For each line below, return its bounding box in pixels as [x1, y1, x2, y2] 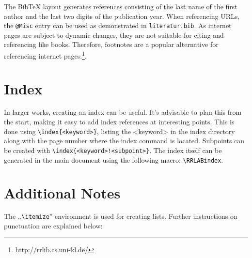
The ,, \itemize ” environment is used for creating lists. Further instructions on [4, 211, 237, 221]
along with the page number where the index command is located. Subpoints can [4, 136, 245, 146]
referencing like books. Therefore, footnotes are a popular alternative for [4, 39, 219, 49]
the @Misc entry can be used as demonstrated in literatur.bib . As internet [4, 20, 232, 30]
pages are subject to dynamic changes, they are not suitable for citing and [4, 30, 224, 40]
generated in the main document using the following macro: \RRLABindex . [4, 154, 223, 165]
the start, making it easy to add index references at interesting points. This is [4, 117, 235, 126]
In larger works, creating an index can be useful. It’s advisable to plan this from [4, 107, 242, 117]
